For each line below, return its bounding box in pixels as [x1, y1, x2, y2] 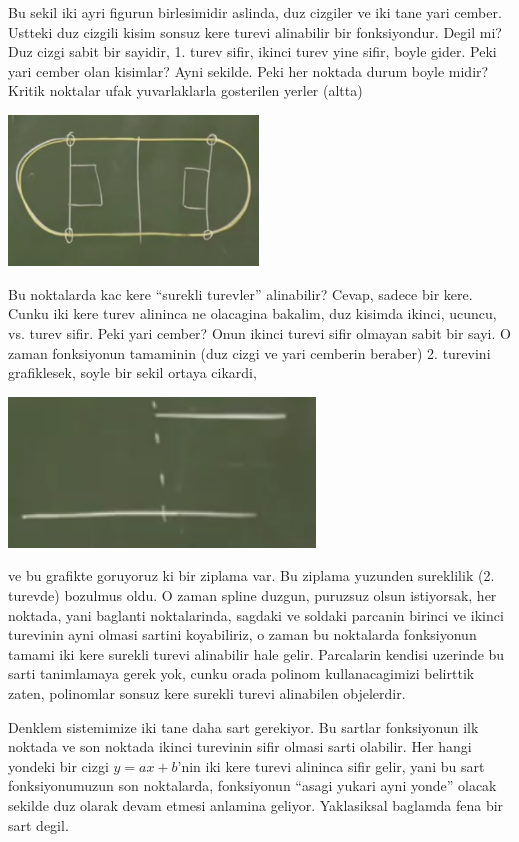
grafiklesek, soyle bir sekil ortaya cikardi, [8, 362, 257, 383]
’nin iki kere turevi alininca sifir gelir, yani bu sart [177, 755, 485, 776]
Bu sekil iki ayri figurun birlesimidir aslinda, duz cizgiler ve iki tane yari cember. [8, 2, 502, 22]
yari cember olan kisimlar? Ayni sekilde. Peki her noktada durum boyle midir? [8, 60, 489, 81]
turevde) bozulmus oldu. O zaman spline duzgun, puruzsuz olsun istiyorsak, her [8, 585, 497, 606]
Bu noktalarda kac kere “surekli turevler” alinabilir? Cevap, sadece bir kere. [8, 283, 473, 304]
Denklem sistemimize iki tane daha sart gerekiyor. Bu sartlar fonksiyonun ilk [8, 716, 479, 737]
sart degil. [8, 814, 69, 835]
